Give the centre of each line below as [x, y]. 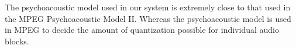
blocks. [17, 41]
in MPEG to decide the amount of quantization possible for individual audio [142, 30]
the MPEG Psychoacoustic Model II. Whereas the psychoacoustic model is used [148, 18]
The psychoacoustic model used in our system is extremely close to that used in [148, 7]
